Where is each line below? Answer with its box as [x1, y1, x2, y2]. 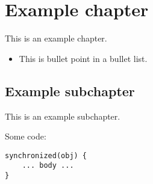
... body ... [22, 161, 74, 170]
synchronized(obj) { [5, 151, 87, 160]
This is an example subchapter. [5, 109, 120, 122]
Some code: [5, 130, 46, 143]
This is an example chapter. [5, 32, 107, 44]
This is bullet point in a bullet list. [19, 52, 148, 64]
